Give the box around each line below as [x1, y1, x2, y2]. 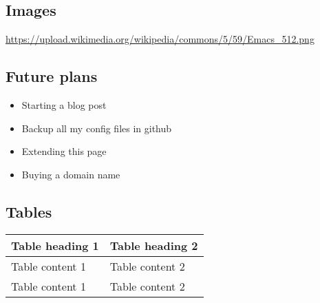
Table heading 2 [109, 237, 198, 253]
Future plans [6, 65, 98, 87]
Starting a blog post [21, 98, 107, 112]
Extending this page [21, 144, 107, 158]
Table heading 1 [11, 237, 99, 253]
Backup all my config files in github [21, 121, 172, 135]
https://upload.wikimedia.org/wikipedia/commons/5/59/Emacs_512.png [6, 32, 314, 46]
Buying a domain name [21, 167, 120, 181]
